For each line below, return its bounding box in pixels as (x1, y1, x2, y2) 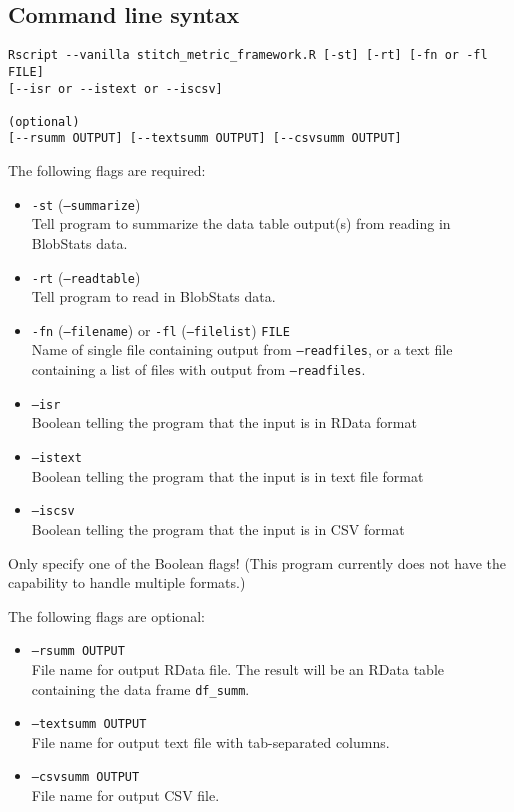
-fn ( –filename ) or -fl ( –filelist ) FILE (31, 319, 290, 340)
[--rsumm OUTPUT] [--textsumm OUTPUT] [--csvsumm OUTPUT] (8, 131, 402, 146)
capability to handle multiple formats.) (8, 572, 246, 593)
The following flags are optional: (8, 605, 205, 626)
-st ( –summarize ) (31, 193, 141, 214)
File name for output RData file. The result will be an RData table (31, 658, 444, 679)
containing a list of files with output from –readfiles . (31, 359, 366, 380)
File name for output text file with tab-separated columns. (31, 731, 390, 752)
